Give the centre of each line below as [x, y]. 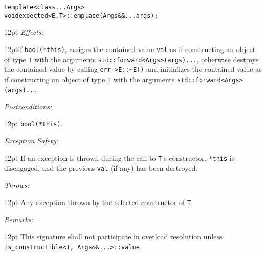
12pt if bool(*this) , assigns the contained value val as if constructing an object [130, 49]
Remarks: [19, 219]
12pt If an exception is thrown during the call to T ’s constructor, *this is [119, 158]
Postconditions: [28, 106]
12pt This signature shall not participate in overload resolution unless [113, 236]
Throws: [17, 185]
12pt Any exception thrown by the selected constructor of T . [99, 202]
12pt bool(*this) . [34, 123]
